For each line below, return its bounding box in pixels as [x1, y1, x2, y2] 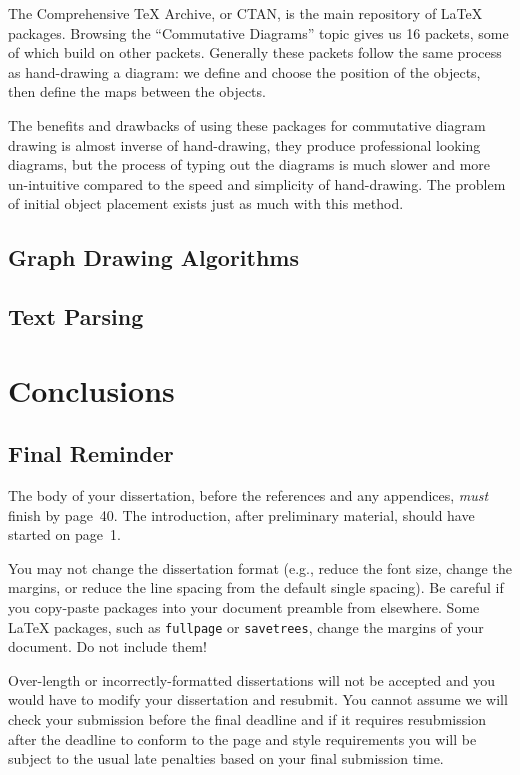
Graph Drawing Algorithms [8, 242, 299, 273]
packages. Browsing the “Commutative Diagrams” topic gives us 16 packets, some [8, 22, 509, 43]
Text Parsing [8, 301, 144, 332]
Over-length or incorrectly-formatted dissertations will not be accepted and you [8, 669, 495, 690]
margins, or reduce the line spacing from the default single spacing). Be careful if [8, 577, 504, 598]
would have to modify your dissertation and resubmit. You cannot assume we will [8, 689, 508, 710]
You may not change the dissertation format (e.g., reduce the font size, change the [8, 557, 512, 578]
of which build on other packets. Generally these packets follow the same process [8, 42, 502, 63]
